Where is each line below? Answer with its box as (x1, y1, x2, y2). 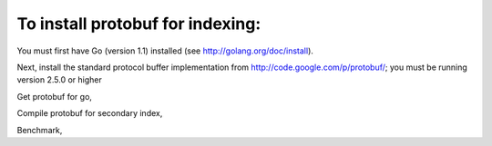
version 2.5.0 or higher (16, 74, 102, 85)
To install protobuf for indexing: (16, 14, 261, 34)
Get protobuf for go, (16, 91, 93, 102)
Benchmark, (16, 124, 63, 135)
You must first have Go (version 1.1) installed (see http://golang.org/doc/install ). (16, 45, 314, 56)
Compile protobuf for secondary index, (16, 108, 163, 119)
